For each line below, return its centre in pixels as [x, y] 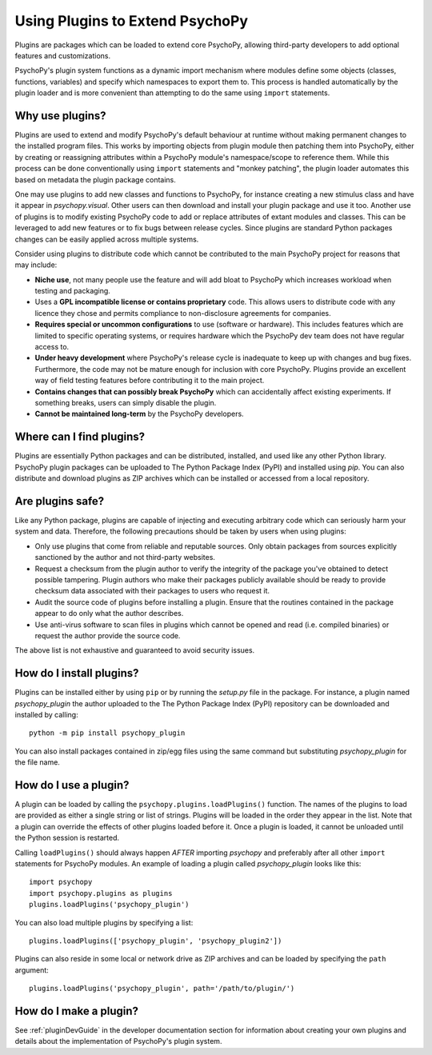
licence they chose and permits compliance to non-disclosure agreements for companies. [183, 313]
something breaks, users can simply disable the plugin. [126, 403]
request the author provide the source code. [108, 635]
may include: [36, 265]
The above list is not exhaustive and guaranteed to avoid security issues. [135, 650]
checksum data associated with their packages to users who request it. [152, 591]
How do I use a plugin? [72, 785]
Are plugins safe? [60, 501]
